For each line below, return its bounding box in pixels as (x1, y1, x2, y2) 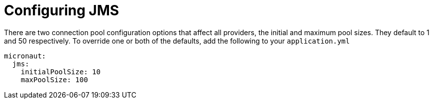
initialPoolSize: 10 (20, 67, 101, 76)
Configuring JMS (4, 2, 119, 19)
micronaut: (4, 51, 46, 60)
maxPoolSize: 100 (20, 75, 88, 84)
